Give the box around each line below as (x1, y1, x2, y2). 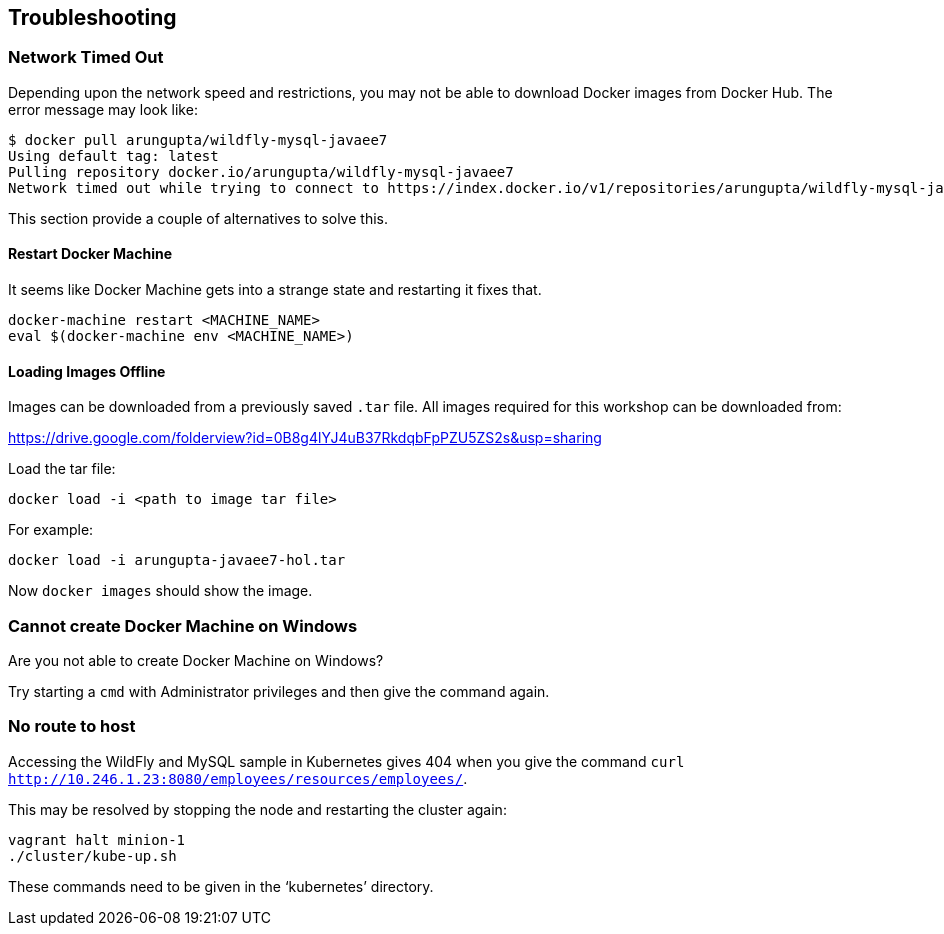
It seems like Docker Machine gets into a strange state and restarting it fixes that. (8, 281, 542, 299)
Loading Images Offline (8, 362, 166, 380)
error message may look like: (8, 100, 198, 118)
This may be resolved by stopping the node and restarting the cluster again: (8, 800, 507, 818)
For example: (8, 521, 94, 539)
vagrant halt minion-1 (8, 831, 186, 848)
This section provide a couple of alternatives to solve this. (8, 209, 388, 227)
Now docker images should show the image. (8, 582, 313, 600)
